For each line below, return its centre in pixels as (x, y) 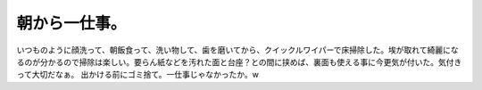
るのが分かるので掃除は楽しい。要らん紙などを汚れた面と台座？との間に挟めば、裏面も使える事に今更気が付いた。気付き (239, 61)
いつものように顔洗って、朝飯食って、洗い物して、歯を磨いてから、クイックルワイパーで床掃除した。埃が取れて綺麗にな (237, 50)
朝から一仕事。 (71, 23)
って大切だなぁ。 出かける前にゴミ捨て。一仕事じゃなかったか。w (137, 75)
